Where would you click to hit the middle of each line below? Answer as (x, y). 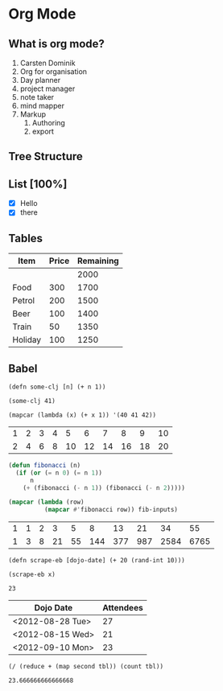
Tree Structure (45, 156)
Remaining (98, 261)
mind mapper (42, 106)
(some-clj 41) (32, 401)
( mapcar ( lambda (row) (46, 502)
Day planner (40, 80)
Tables (25, 238)
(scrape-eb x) (32, 575)
